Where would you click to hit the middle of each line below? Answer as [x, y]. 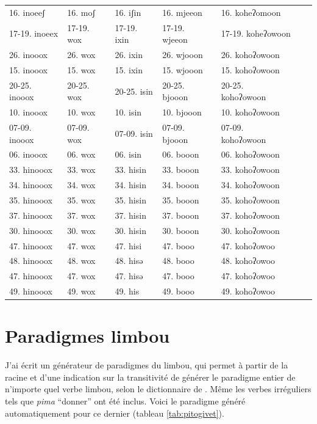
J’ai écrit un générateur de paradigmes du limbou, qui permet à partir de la [147, 365]
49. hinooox [31, 291]
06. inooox [29, 154]
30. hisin [130, 230]
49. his [127, 291]
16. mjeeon [182, 12]
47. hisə [129, 276]
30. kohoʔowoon [250, 230]
